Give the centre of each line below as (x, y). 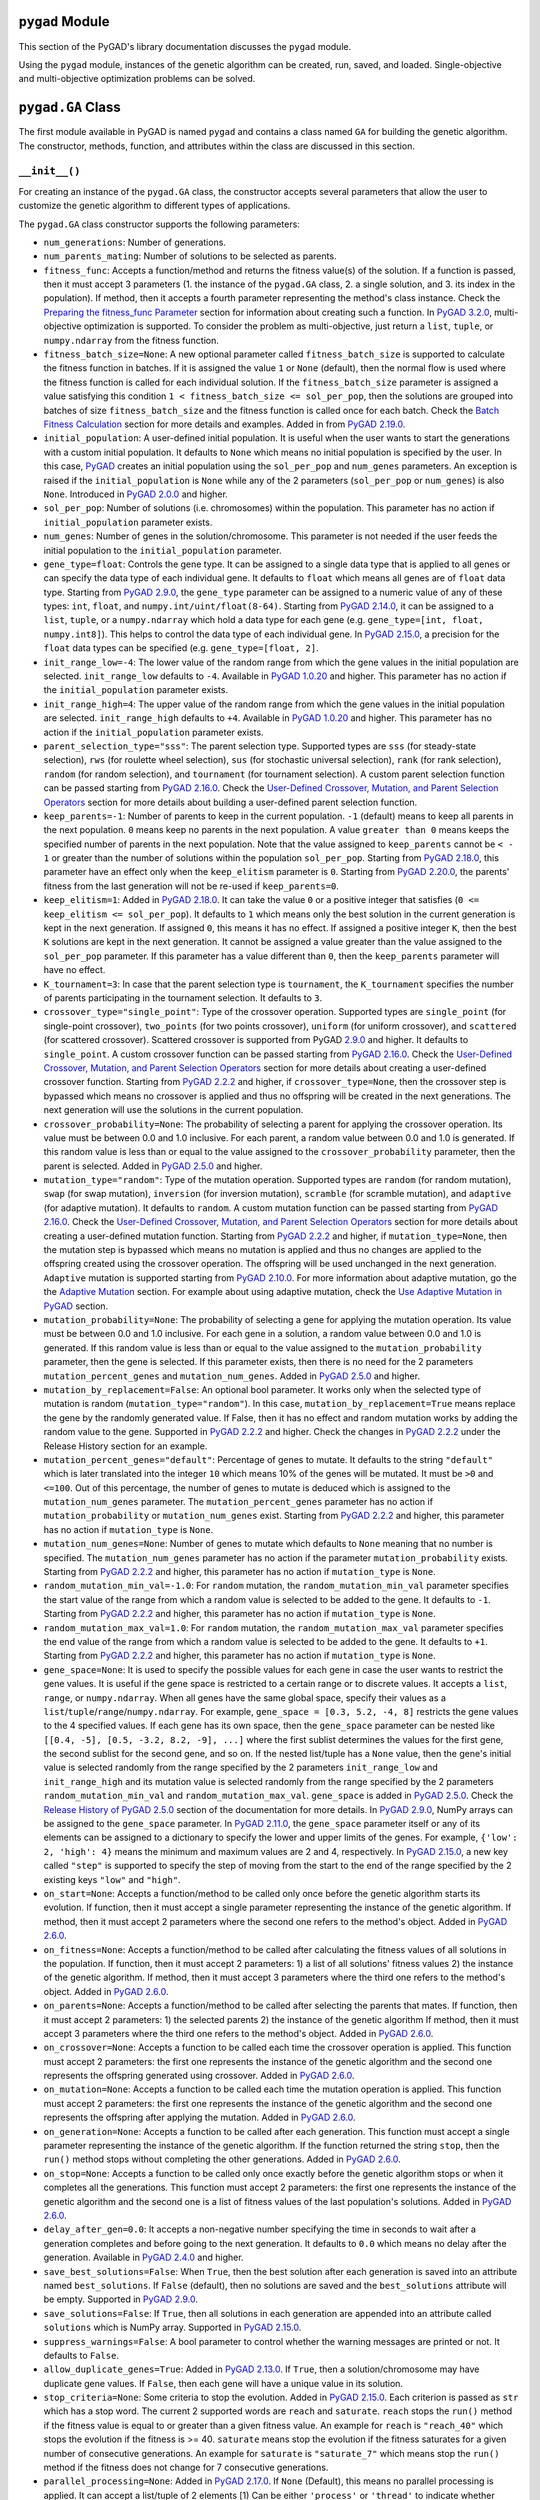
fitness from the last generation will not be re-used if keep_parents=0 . (191, 886)
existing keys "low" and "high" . (112, 1879)
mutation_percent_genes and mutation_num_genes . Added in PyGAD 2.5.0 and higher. (231, 1376)
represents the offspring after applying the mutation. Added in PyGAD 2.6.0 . (199, 2117)
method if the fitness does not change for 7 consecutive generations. (186, 2467)
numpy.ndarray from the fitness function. (131, 340)
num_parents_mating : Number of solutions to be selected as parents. (190, 256)
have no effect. (74, 970)
